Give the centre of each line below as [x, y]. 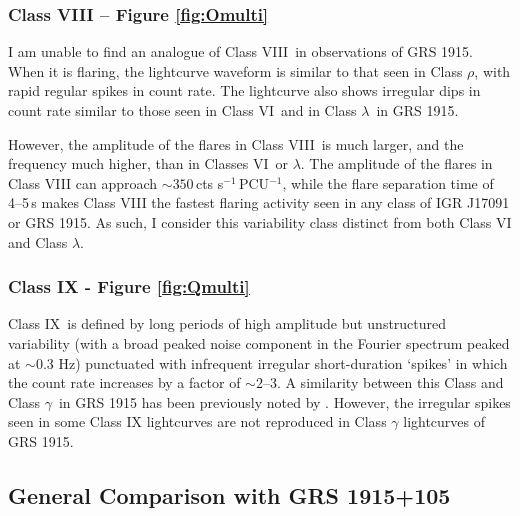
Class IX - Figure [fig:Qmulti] [129, 286]
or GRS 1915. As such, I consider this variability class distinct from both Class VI [260, 221]
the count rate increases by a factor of [124, 382]
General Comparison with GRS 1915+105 [229, 494]
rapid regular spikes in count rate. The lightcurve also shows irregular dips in [244, 90]
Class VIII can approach [83, 182]
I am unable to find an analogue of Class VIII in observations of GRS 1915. [240, 51]
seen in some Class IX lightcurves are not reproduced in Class [197, 421]
